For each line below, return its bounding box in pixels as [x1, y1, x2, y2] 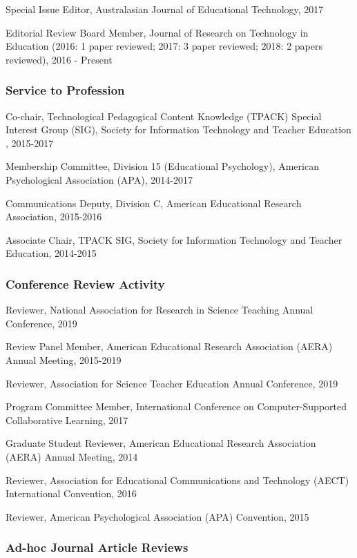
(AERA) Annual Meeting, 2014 [6, 449, 138, 463]
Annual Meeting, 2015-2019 [6, 352, 122, 367]
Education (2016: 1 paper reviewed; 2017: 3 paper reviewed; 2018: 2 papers [6, 39, 322, 53]
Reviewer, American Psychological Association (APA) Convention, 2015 [6, 509, 309, 523]
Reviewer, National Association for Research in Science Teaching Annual [6, 302, 313, 317]
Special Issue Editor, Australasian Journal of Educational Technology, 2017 [6, 2, 324, 16]
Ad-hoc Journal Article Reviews [6, 539, 189, 556]
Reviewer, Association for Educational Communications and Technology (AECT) [6, 472, 349, 487]
